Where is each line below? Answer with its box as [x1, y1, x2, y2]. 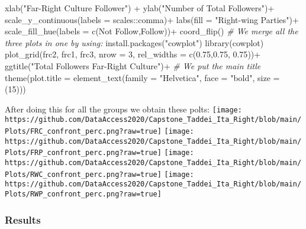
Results [5, 212, 41, 227]
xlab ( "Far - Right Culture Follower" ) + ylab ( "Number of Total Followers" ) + [5, 2, 275, 14]
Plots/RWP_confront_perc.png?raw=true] [5, 190, 162, 198]
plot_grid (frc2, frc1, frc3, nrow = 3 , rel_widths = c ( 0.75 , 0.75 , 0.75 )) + [5, 48, 261, 60]
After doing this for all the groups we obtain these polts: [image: [5, 102, 242, 115]
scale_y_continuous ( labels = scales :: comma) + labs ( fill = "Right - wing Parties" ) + [5, 13, 299, 25]
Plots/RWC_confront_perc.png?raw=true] [5, 170, 162, 179]
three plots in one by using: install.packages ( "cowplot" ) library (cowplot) [5, 36, 264, 49]
